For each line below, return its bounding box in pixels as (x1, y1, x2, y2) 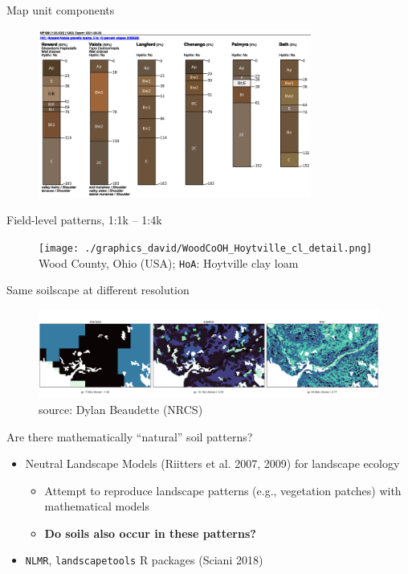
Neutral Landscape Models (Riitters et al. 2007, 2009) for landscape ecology (25, 455, 400, 472)
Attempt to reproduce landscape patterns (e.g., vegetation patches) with (44, 482, 402, 498)
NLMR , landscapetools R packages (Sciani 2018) (25, 551, 263, 568)
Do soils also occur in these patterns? (44, 524, 256, 541)
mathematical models (44, 498, 149, 515)
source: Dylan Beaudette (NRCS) (39, 400, 203, 417)
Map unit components (6, 2, 115, 18)
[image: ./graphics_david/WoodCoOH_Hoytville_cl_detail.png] (39, 242, 373, 254)
